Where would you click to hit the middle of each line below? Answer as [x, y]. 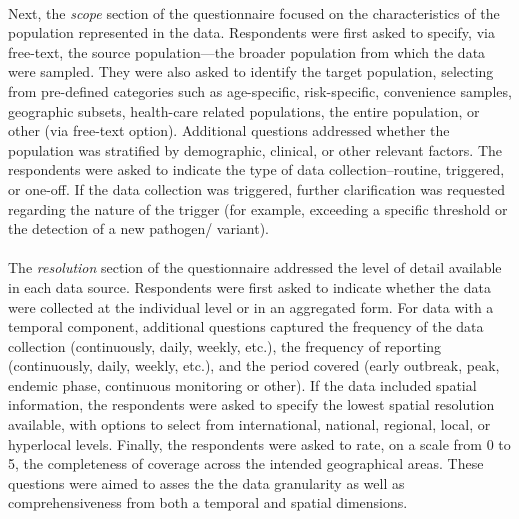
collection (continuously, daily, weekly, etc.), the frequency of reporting [225, 345]
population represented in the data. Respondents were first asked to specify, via [251, 32]
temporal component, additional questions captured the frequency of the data [246, 326]
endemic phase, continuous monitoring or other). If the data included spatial [242, 384]
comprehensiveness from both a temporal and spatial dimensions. [208, 502]
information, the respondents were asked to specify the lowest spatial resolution [251, 404]
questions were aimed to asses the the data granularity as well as [206, 482]
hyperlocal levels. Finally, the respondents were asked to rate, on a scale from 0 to [259, 443]
